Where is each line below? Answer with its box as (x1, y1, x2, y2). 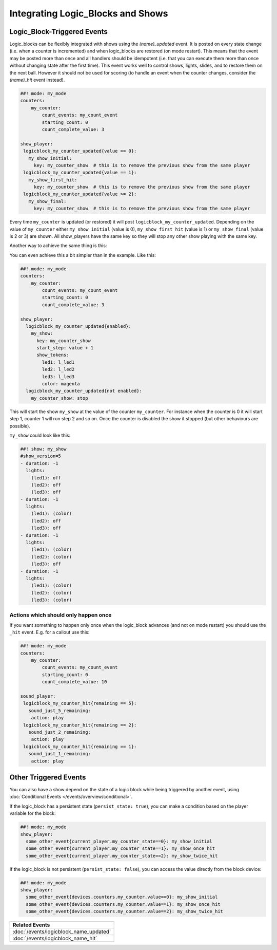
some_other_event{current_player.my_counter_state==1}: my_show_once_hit (26, 846, 215, 851)
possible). (9, 423, 31, 429)
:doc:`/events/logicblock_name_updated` (12, 928, 111, 935)
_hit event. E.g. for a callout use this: (9, 629, 90, 636)
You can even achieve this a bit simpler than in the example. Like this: (9, 252, 156, 258)
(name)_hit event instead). (9, 77, 65, 83)
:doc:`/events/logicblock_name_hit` (12, 935, 97, 942)
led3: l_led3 (42, 374, 75, 380)
